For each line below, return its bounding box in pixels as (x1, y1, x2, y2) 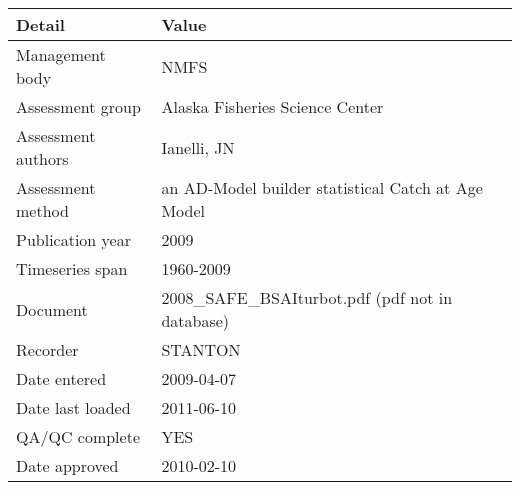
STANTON (161, 338, 241, 361)
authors (16, 147, 69, 170)
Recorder (16, 338, 79, 361)
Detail (16, 13, 65, 36)
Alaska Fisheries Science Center (161, 95, 384, 118)
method (16, 199, 69, 222)
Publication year (16, 228, 131, 251)
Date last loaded (16, 396, 131, 419)
